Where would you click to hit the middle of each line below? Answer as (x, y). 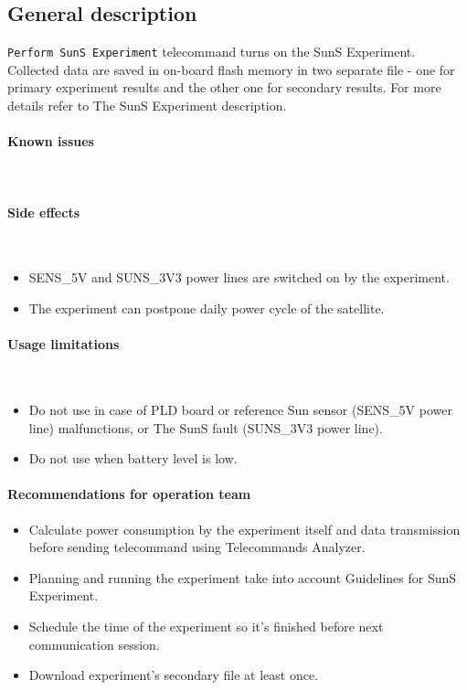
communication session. (94, 644)
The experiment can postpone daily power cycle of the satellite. (207, 308)
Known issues (51, 141)
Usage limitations (64, 344)
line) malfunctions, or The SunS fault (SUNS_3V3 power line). (206, 427)
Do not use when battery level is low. (133, 458)
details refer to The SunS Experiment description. (147, 106)
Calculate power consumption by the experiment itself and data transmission (244, 529)
